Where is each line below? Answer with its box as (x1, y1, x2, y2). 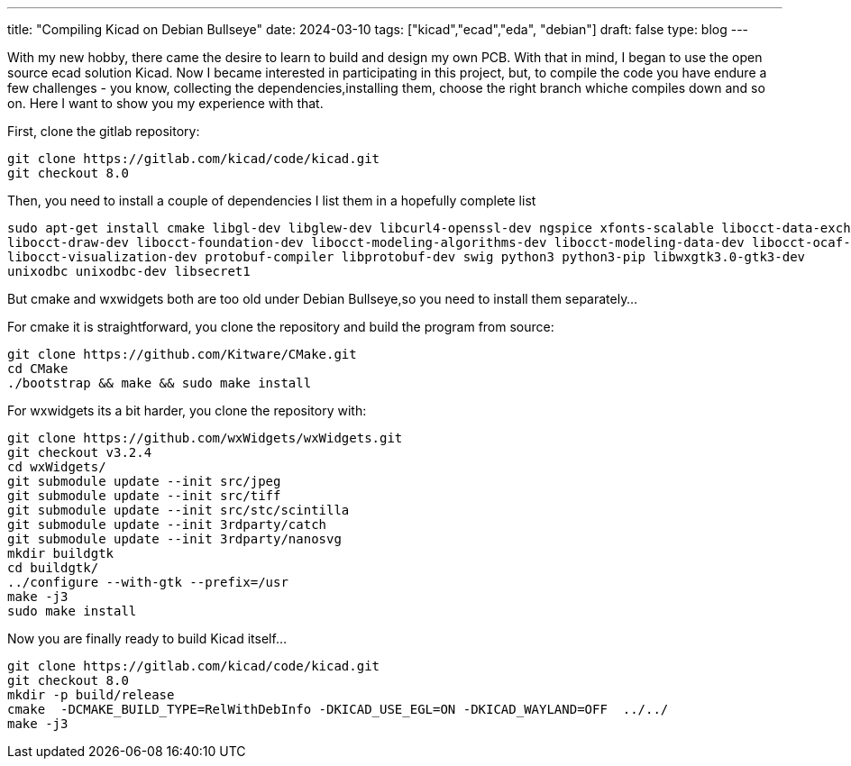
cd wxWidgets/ (7, 460, 106, 474)
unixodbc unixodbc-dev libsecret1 (7, 264, 251, 278)
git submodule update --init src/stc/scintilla (7, 503, 350, 517)
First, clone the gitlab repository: (7, 123, 200, 139)
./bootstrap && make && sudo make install (7, 376, 312, 390)
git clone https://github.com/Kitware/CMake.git (7, 347, 357, 361)
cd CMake (7, 361, 69, 376)
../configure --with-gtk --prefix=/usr (7, 575, 288, 589)
